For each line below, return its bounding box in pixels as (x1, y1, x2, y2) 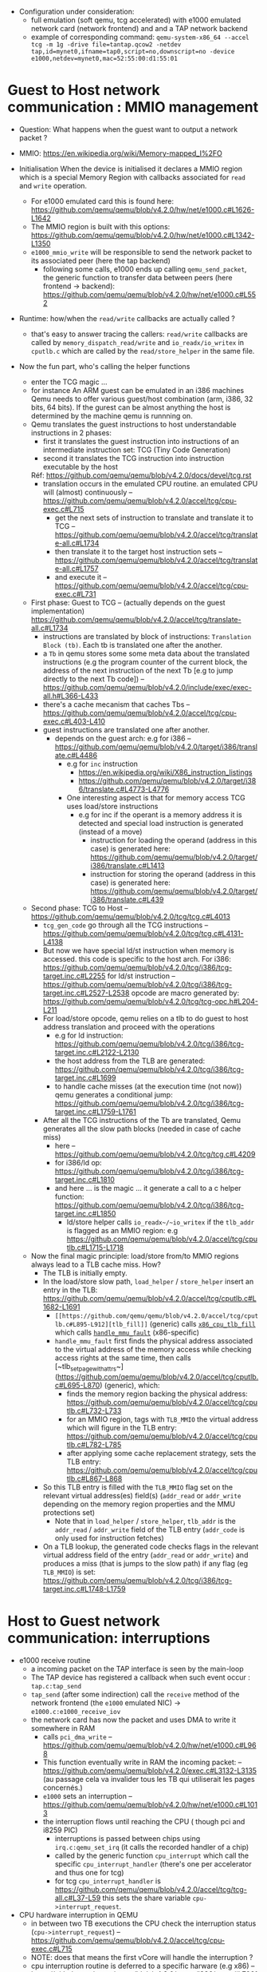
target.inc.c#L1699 (54, 1073, 116, 1082)
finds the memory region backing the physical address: (66, 1389, 248, 1399)
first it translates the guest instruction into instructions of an (42, 436, 240, 446)
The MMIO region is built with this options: (30, 221, 171, 231)
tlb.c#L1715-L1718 (66, 1242, 124, 1252)
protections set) (42, 1507, 96, 1517)
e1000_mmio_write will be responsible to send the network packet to (30, 247, 253, 256)
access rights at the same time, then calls (54, 1353, 192, 1363)
